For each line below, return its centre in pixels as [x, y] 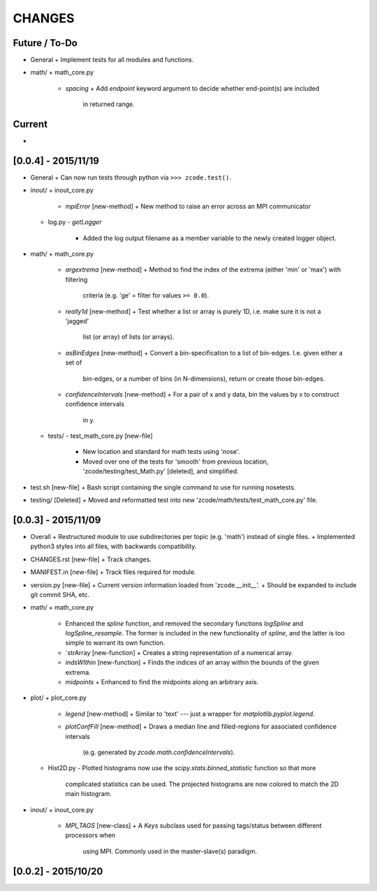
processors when [90, 835]
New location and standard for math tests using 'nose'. [161, 452]
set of [74, 362]
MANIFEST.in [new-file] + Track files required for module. [113, 572]
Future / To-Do [45, 43]
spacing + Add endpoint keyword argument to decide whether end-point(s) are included [192, 88]
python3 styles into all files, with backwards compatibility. [113, 546]
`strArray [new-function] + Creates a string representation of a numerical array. [179, 652]
